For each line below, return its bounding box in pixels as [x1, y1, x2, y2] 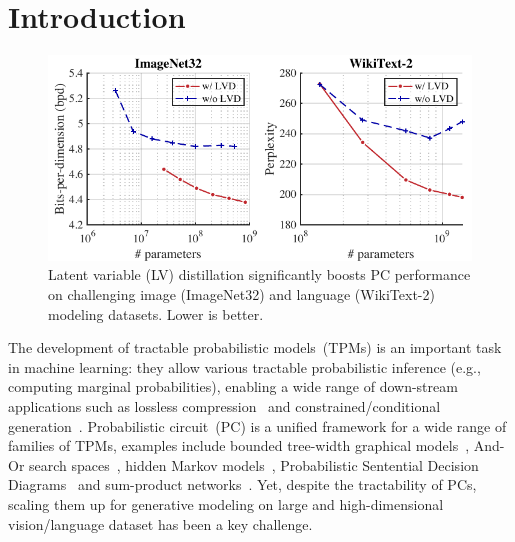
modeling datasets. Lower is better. [48, 303, 264, 324]
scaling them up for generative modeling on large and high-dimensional [8, 493, 444, 514]
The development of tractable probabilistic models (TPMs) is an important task [8, 337, 502, 358]
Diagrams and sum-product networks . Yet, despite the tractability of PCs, [8, 474, 477, 495]
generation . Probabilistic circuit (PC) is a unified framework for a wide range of [8, 415, 507, 436]
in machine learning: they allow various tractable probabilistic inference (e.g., [8, 356, 481, 377]
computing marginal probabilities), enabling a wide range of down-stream [8, 376, 458, 397]
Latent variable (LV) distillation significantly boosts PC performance [48, 264, 471, 285]
